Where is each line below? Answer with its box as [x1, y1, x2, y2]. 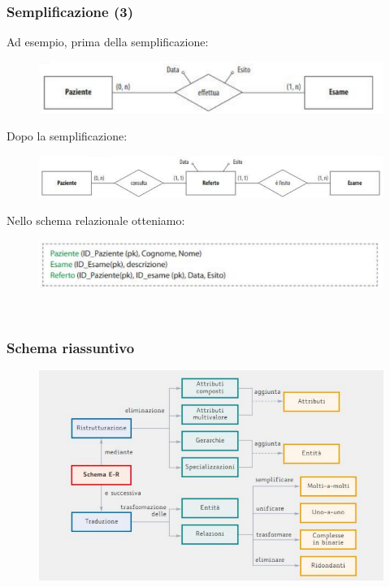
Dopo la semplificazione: [6, 127, 128, 144]
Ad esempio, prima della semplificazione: [6, 33, 209, 50]
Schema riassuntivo [6, 338, 135, 358]
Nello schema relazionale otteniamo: [6, 212, 185, 229]
